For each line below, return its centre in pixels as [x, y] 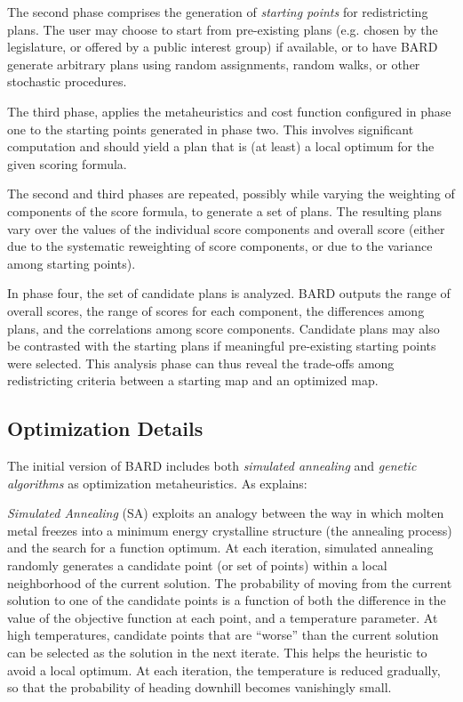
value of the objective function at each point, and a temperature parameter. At [223, 617]
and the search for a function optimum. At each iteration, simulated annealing [220, 548]
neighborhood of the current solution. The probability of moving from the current [230, 582]
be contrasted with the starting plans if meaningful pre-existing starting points [222, 346]
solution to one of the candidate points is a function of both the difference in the [227, 600]
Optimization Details [105, 428]
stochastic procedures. [67, 81]
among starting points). [72, 263]
